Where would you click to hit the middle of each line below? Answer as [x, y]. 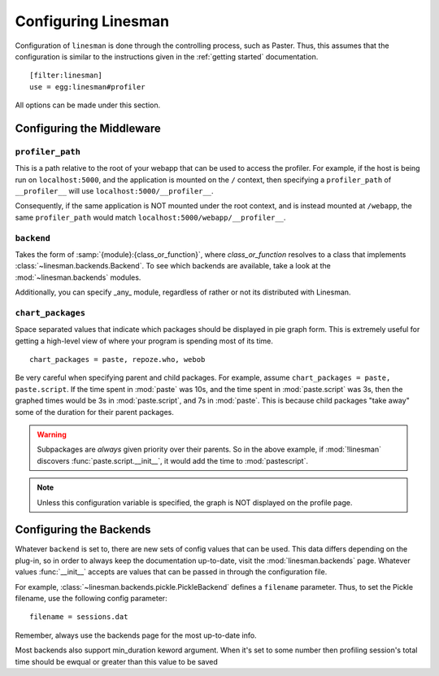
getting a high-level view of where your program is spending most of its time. [144, 341]
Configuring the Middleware [88, 128]
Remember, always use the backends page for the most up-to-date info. [136, 635]
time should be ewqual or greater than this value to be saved [117, 661]
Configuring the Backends [83, 530]
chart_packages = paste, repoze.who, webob [117, 360]
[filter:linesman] [66, 76]
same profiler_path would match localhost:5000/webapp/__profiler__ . [150, 217]
